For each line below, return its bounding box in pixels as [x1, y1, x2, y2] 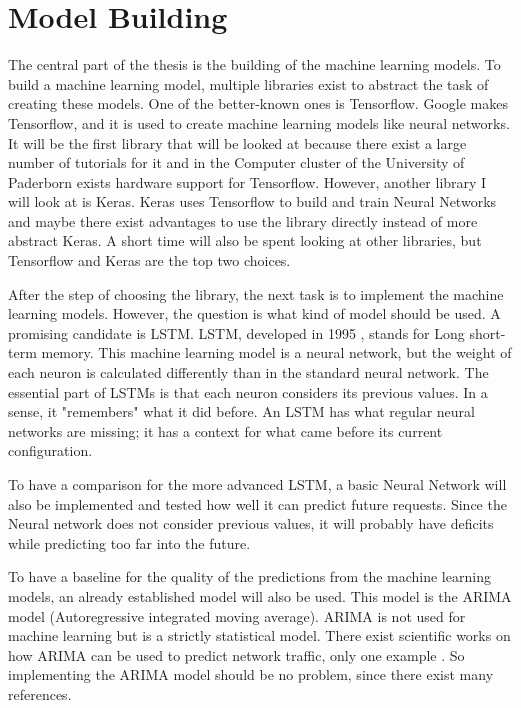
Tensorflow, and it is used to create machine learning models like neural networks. [8, 112, 510, 133]
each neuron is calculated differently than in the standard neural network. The [8, 362, 489, 383]
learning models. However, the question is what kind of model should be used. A [8, 303, 501, 324]
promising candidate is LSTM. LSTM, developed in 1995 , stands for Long [8, 322, 465, 343]
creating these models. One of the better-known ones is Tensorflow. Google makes [8, 93, 508, 114]
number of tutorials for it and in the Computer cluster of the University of [8, 152, 465, 173]
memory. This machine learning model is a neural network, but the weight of [41, 342, 512, 363]
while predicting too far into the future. [8, 532, 251, 553]
